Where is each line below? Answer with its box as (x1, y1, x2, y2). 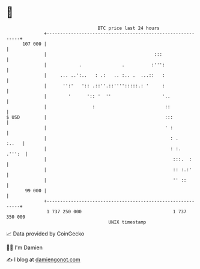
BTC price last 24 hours (97, 25, 160, 31)
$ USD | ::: (6, 114, 173, 120)
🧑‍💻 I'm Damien (6, 244, 43, 251)
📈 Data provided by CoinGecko (6, 230, 85, 237)
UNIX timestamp (108, 219, 147, 225)
